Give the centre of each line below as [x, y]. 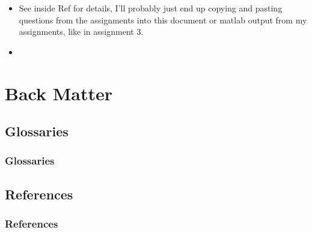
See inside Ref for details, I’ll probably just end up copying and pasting [151, 8]
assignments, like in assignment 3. [81, 32]
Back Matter [59, 93]
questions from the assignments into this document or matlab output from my [163, 20]
